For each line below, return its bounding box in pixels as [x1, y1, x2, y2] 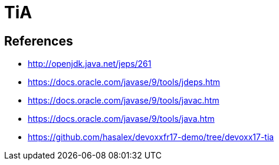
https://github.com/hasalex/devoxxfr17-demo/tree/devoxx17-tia [28, 132, 274, 143]
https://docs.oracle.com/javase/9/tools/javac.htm [28, 95, 219, 106]
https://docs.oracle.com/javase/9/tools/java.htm [28, 114, 215, 124]
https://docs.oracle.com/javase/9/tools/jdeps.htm [28, 77, 221, 88]
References [4, 33, 73, 48]
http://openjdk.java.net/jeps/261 [28, 59, 152, 69]
